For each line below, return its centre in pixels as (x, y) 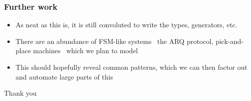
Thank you (20, 93)
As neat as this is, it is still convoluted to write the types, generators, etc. (126, 25)
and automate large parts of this (64, 76)
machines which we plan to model (85, 50)
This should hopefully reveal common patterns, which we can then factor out (131, 67)
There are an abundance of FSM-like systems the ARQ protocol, (114, 41)
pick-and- (229, 41)
